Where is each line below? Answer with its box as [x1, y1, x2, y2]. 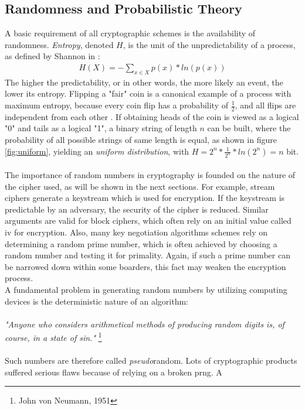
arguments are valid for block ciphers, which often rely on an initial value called [5, 214, 292, 227]
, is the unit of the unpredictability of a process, [123, 38, 296, 50]
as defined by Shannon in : [5, 50, 100, 62]
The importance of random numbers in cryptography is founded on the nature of [5, 169, 296, 181]
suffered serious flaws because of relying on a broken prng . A [5, 365, 222, 378]
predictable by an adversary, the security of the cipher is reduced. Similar [5, 203, 269, 215]
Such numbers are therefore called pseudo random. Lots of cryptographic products [5, 354, 297, 367]
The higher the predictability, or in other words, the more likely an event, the [5, 76, 283, 88]
